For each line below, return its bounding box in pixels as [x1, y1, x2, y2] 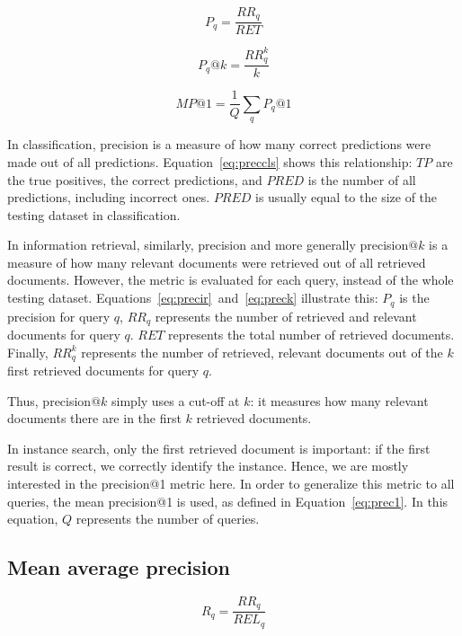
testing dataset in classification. [7, 205, 181, 224]
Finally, [7, 342, 49, 361]
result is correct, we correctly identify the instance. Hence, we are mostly [7, 456, 409, 475]
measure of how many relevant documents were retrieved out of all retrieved [7, 252, 426, 271]
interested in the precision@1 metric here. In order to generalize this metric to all [7, 474, 455, 492]
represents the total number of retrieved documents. [168, 324, 455, 343]
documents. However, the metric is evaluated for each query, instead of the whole [7, 270, 454, 289]
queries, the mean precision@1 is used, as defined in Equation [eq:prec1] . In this [7, 491, 449, 510]
